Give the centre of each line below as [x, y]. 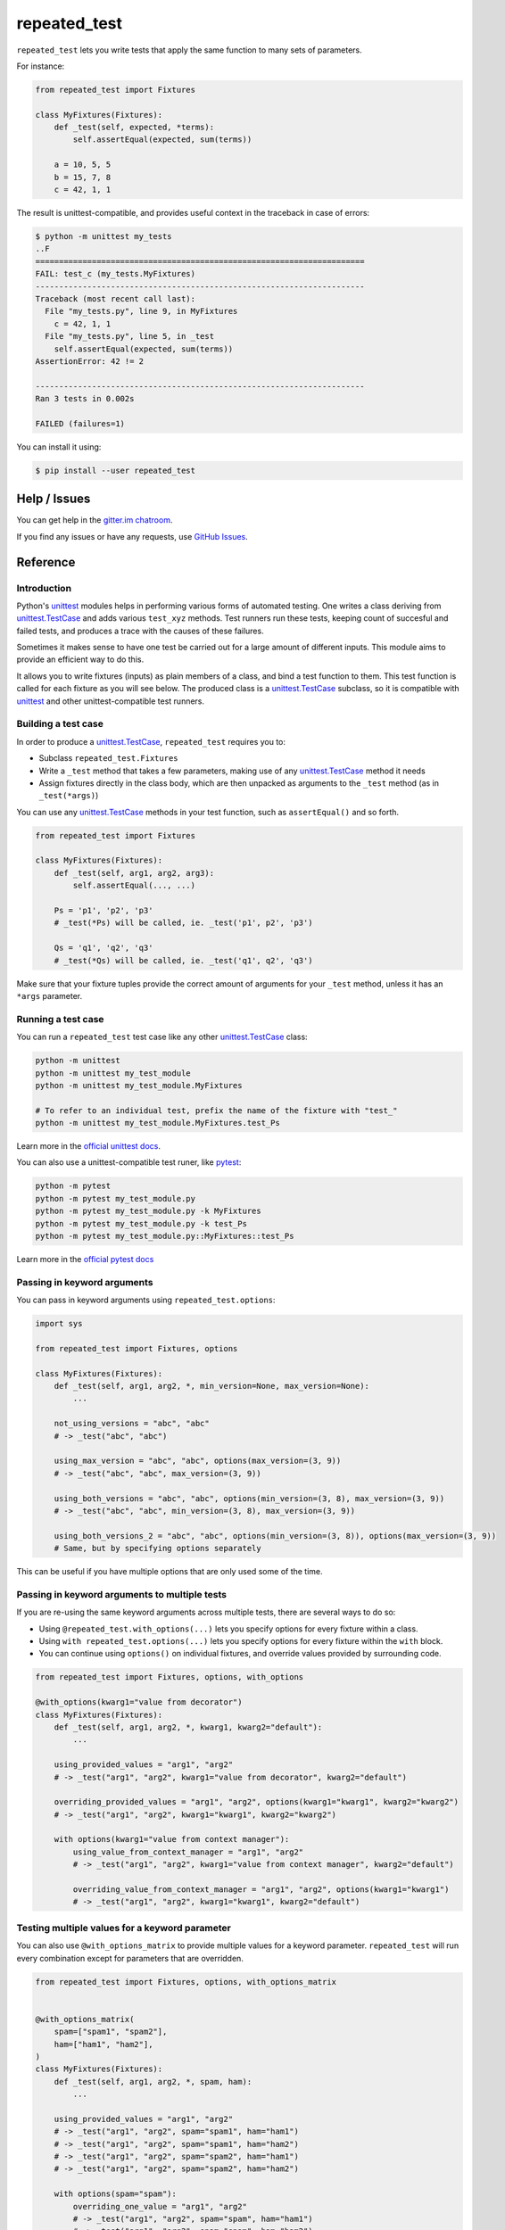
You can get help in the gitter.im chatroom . [95, 520]
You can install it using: [59, 447]
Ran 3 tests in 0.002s [85, 399]
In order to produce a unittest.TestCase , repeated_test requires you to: [151, 741]
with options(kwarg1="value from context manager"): [172, 1839]
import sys [59, 1324]
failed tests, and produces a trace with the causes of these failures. [140, 631]
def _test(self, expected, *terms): [134, 128]
